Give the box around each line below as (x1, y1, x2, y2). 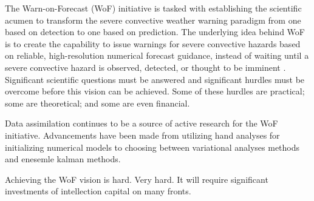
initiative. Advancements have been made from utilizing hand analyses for (5, 128, 280, 141)
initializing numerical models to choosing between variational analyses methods (5, 140, 300, 153)
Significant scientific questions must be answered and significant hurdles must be (5, 73, 305, 85)
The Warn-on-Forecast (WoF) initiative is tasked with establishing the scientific (5, 2, 302, 14)
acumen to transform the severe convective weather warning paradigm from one (5, 13, 301, 26)
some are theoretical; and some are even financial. (5, 96, 190, 109)
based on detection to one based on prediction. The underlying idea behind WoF (5, 25, 305, 38)
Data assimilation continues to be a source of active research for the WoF (5, 117, 278, 130)
